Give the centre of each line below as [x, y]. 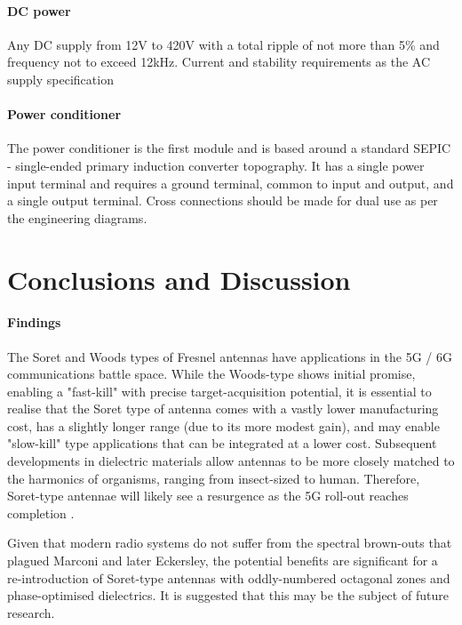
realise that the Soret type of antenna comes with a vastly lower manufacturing [223, 409]
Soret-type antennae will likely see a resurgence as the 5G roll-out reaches [208, 496]
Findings [34, 322]
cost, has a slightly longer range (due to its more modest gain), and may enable [223, 425]
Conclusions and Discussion [179, 279]
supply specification [60, 79]
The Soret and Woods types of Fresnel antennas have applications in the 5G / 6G [230, 356]
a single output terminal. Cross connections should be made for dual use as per [223, 200]
